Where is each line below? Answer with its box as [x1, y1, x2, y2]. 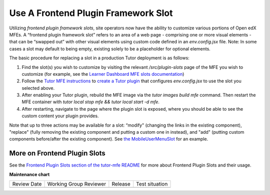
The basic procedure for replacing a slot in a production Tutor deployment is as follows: [9, 55, 189, 61]
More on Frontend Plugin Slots [9, 149, 106, 158]
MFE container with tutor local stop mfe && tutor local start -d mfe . [21, 99, 160, 105]
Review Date [12, 181, 42, 188]
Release [111, 181, 131, 188]
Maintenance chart [9, 171, 50, 177]
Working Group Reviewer [47, 181, 106, 188]
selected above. [21, 85, 55, 91]
